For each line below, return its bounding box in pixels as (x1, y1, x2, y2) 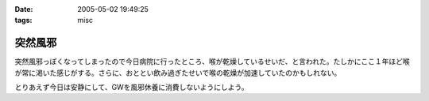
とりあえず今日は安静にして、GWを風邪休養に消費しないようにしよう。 (14, 83, 249, 92)
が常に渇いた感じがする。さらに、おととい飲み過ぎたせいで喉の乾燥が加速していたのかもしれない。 (14, 68, 342, 77)
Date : (14, 5, 33, 13)
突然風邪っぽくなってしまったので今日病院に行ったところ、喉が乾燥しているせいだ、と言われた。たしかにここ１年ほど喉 (14, 57, 410, 66)
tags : (14, 16, 33, 25)
